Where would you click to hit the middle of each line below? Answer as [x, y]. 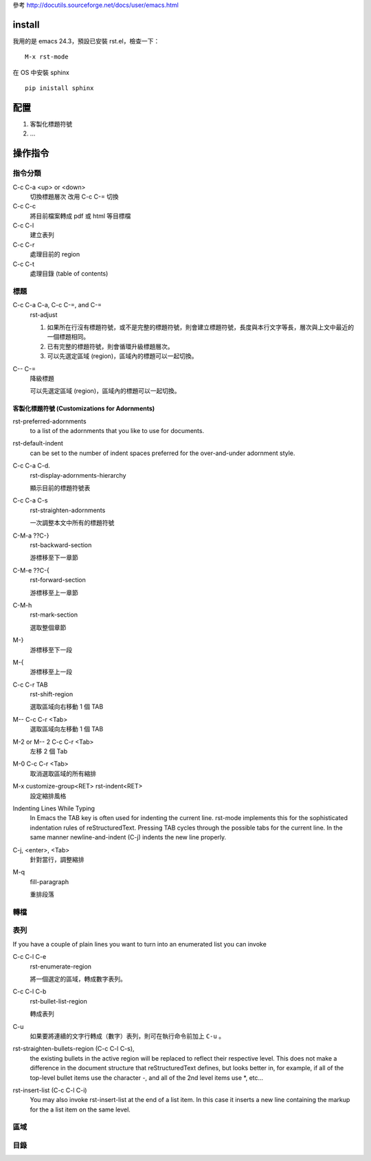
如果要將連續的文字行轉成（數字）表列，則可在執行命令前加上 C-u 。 [127, 1036]
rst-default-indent [38, 443]
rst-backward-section [61, 545]
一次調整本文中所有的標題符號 [72, 523]
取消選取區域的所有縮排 [63, 773]
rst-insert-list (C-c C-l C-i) [50, 1090]
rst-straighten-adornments [68, 510]
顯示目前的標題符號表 [60, 488]
